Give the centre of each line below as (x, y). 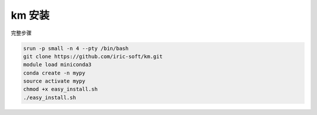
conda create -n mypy (54, 73)
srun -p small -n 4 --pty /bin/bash (76, 48)
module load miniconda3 (58, 65)
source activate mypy (54, 81)
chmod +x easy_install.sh (60, 89)
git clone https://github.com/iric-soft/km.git (93, 56)
